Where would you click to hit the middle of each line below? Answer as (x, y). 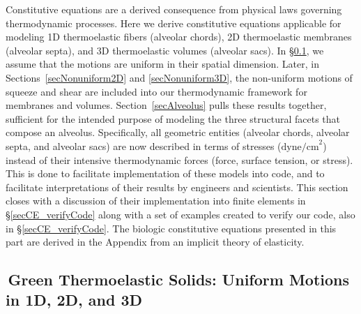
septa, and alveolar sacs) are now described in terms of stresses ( (144, 145)
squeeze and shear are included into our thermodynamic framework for (156, 91)
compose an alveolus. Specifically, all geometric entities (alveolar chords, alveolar (178, 132)
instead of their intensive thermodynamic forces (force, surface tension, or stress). (179, 159)
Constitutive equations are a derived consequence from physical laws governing (174, 9)
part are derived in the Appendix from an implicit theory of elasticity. (155, 242)
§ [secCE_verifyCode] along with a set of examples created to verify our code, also (180, 214)
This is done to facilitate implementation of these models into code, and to (165, 173)
